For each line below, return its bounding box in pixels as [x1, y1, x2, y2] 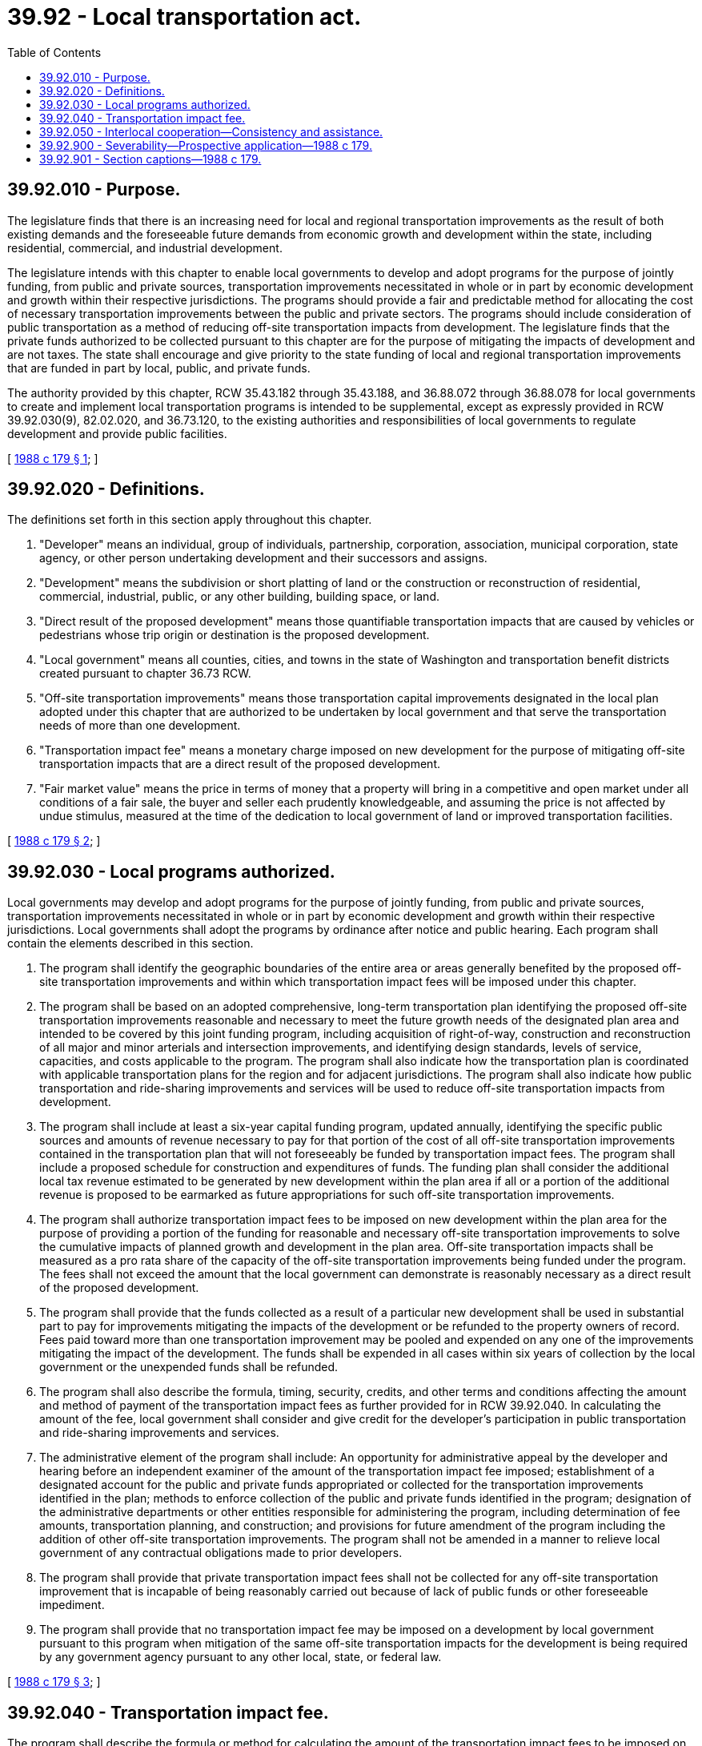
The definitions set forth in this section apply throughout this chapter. [7, 513, 372, 527]
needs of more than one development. [39, 718, 241, 733]
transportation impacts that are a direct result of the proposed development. [39, 757, 440, 771]
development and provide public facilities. [7, 426, 227, 441]
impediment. [39, 1598, 105, 1612]
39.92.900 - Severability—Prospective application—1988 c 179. [39, 138, 372, 152]
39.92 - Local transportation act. [7, 3, 362, 30]
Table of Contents [7, 45, 102, 59]
